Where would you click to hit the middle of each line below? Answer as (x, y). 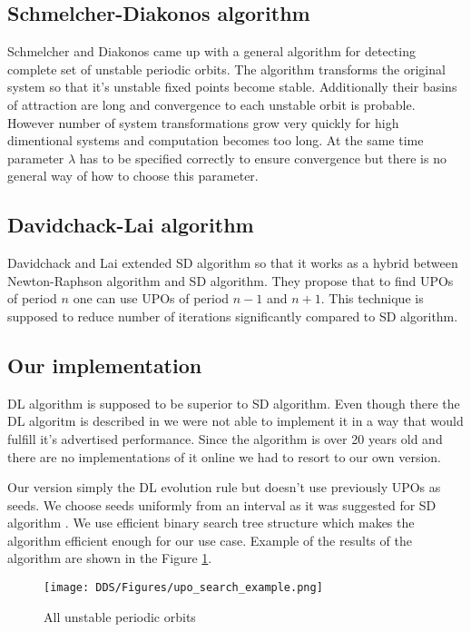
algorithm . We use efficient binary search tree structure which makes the (211, 523)
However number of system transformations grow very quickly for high (203, 122)
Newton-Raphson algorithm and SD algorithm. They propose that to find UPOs (231, 280)
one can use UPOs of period (151, 298)
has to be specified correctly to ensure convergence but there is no (263, 158)
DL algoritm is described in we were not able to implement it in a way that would (235, 421)
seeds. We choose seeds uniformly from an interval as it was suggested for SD (222, 504)
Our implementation (105, 365)
